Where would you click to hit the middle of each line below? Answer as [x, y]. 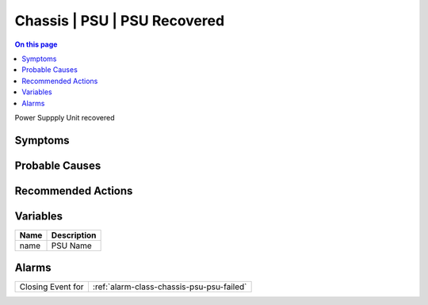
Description [74, 235]
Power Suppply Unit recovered [65, 117]
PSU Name [72, 246]
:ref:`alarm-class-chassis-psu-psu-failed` [170, 287]
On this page [36, 44]
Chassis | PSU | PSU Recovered [120, 21]
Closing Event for [52, 287]
